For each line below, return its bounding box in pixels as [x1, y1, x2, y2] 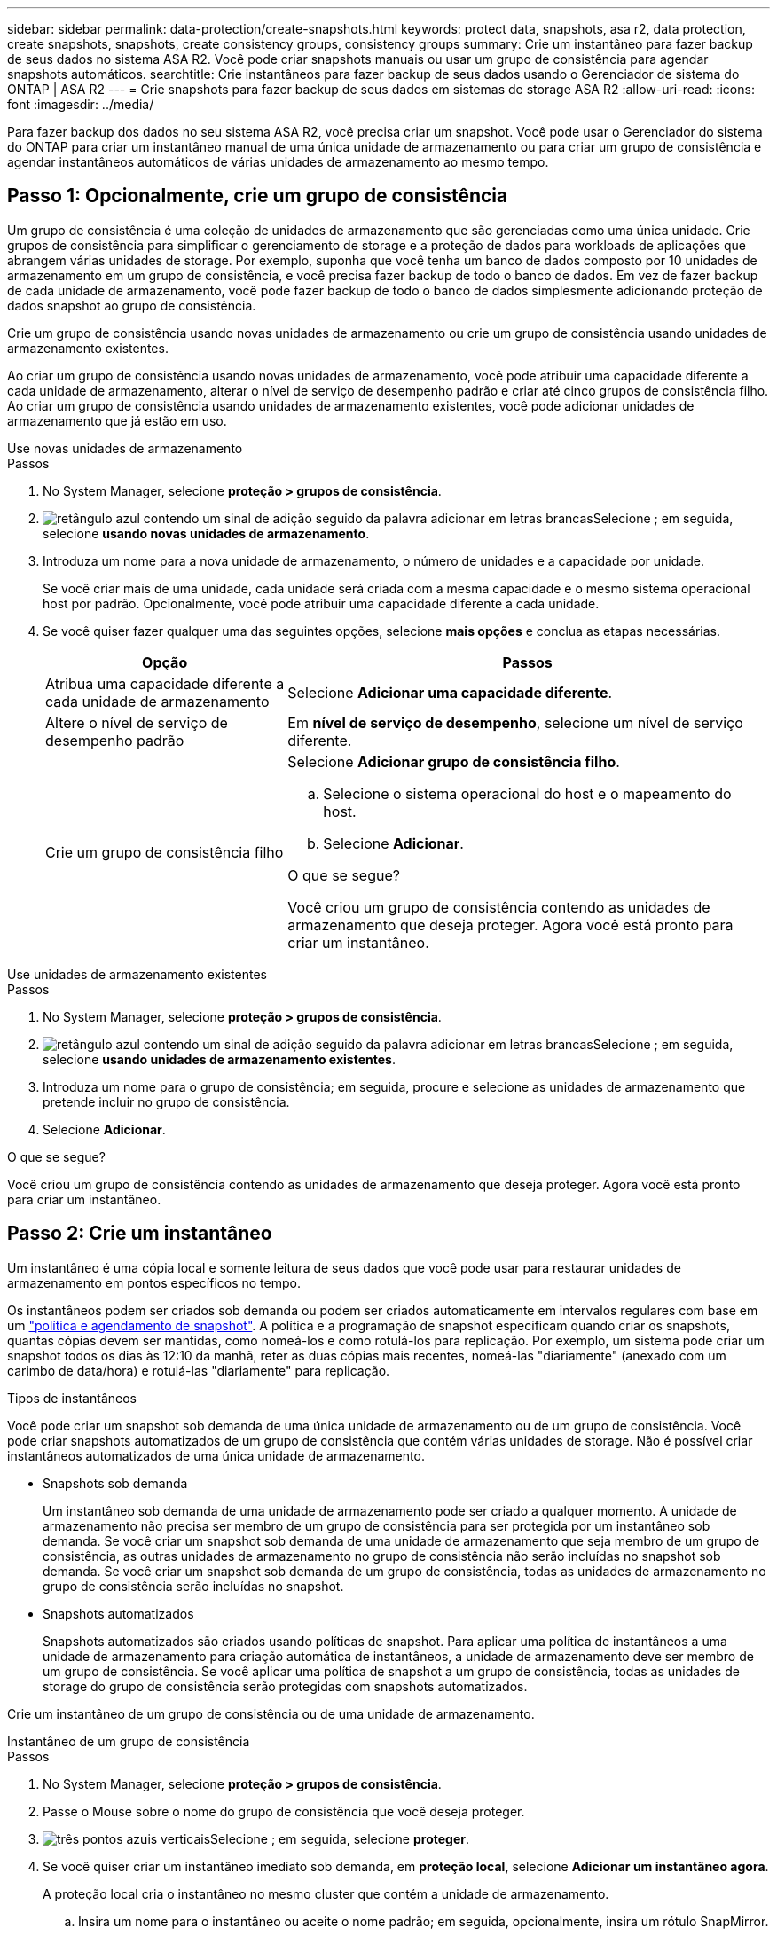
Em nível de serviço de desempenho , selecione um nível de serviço [287, 713, 743, 732]
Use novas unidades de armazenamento [7, 440, 243, 456]
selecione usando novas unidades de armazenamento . [43, 525, 370, 541]
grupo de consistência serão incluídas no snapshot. [43, 1578, 344, 1594]
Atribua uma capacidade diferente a [45, 674, 285, 693]
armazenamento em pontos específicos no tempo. [7, 1274, 301, 1290]
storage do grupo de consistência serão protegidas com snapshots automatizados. [43, 1678, 528, 1694]
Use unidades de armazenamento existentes [7, 966, 267, 982]
